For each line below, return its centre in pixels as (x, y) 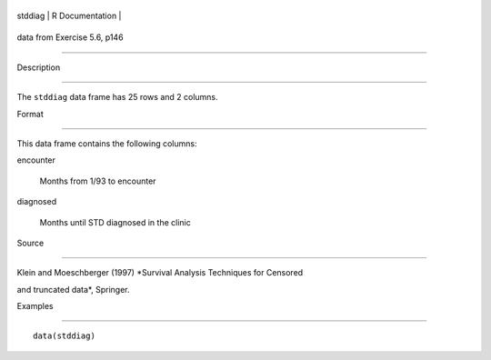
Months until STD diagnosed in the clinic (115, 222)
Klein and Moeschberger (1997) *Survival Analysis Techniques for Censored (160, 273)
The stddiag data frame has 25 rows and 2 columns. (117, 97)
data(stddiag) (64, 336)
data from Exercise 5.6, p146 (70, 37)
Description (39, 67)
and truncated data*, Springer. (73, 289)
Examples (35, 306)
